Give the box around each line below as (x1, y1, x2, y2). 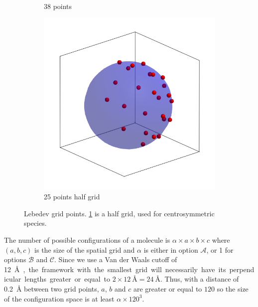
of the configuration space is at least (4, 293, 115, 304)
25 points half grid (44, 191, 100, 202)
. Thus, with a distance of (160, 274, 239, 284)
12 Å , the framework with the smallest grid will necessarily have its (4, 264, 226, 274)
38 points (44, 1, 72, 11)
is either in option (143, 244, 198, 255)
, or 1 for (206, 244, 234, 255)
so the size (217, 283, 249, 294)
